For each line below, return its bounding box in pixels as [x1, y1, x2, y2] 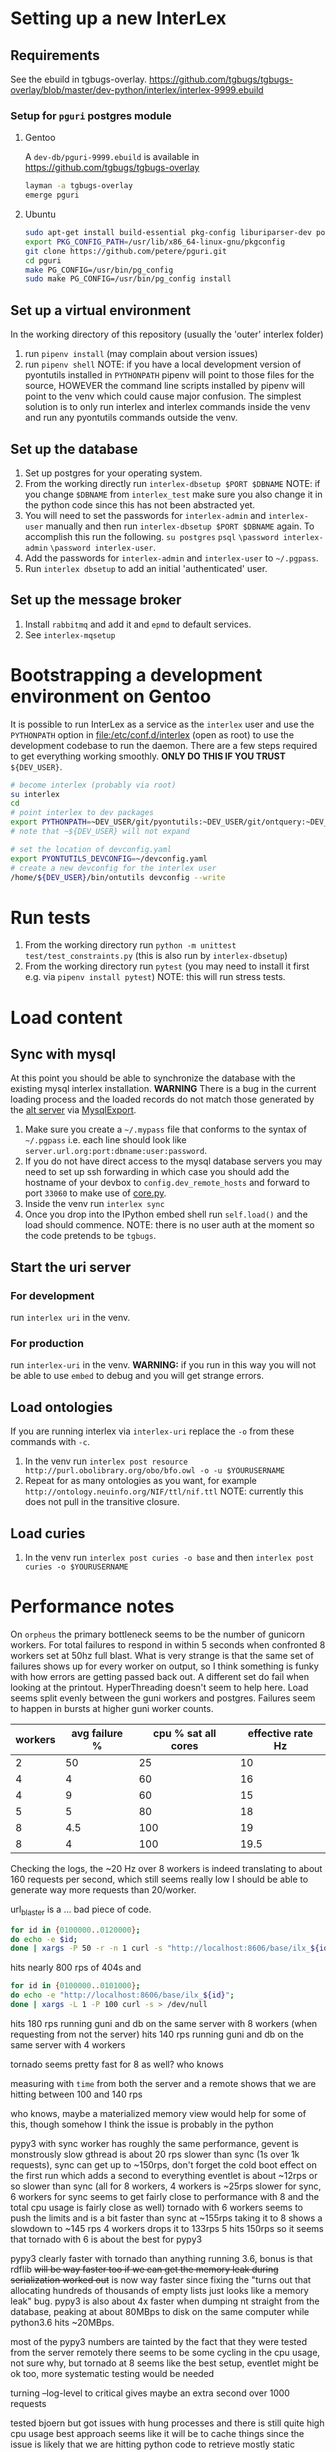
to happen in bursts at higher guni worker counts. [10, 1702, 214, 1714]
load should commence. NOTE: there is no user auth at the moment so [24, 1219, 315, 1231]
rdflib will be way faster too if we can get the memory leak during [10, 2263, 279, 2275]
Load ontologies [10, 1398, 113, 1416]
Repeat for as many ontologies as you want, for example [24, 1475, 257, 1487]
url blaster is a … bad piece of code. [10, 1903, 152, 1917]
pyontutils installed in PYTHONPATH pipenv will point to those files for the [24, 369, 315, 381]
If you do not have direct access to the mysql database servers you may [24, 1155, 323, 1167]
